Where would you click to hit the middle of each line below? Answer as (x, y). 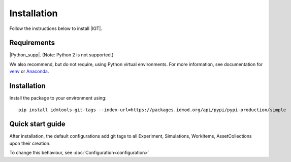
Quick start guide (37, 124)
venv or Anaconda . (29, 72)
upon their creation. (30, 143)
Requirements (32, 43)
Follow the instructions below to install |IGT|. (56, 28)
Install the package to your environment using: (58, 98)
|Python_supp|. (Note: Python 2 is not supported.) (61, 55)
